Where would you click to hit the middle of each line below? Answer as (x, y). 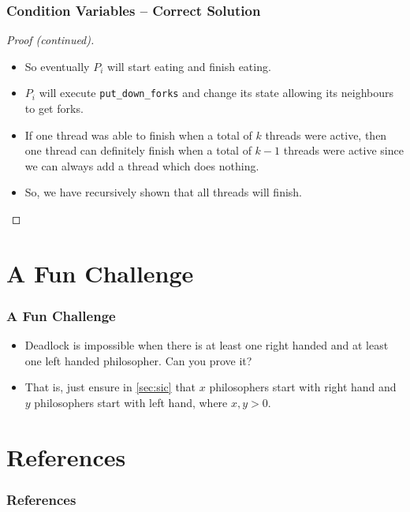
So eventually (57, 66)
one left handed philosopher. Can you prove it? (138, 360)
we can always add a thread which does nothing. (142, 165)
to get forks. (54, 108)
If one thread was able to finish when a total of (138, 135)
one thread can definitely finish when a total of (138, 150)
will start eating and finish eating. (189, 66)
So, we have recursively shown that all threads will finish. (163, 192)
